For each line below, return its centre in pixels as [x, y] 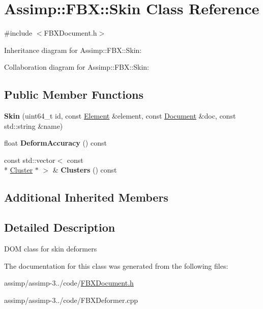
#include [18, 33]
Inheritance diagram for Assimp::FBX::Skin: [73, 50]
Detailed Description [60, 227]
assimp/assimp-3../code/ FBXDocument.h [69, 283]
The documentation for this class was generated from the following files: [116, 265]
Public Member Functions [74, 94]
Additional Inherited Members [86, 197]
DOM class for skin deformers [51, 249]
